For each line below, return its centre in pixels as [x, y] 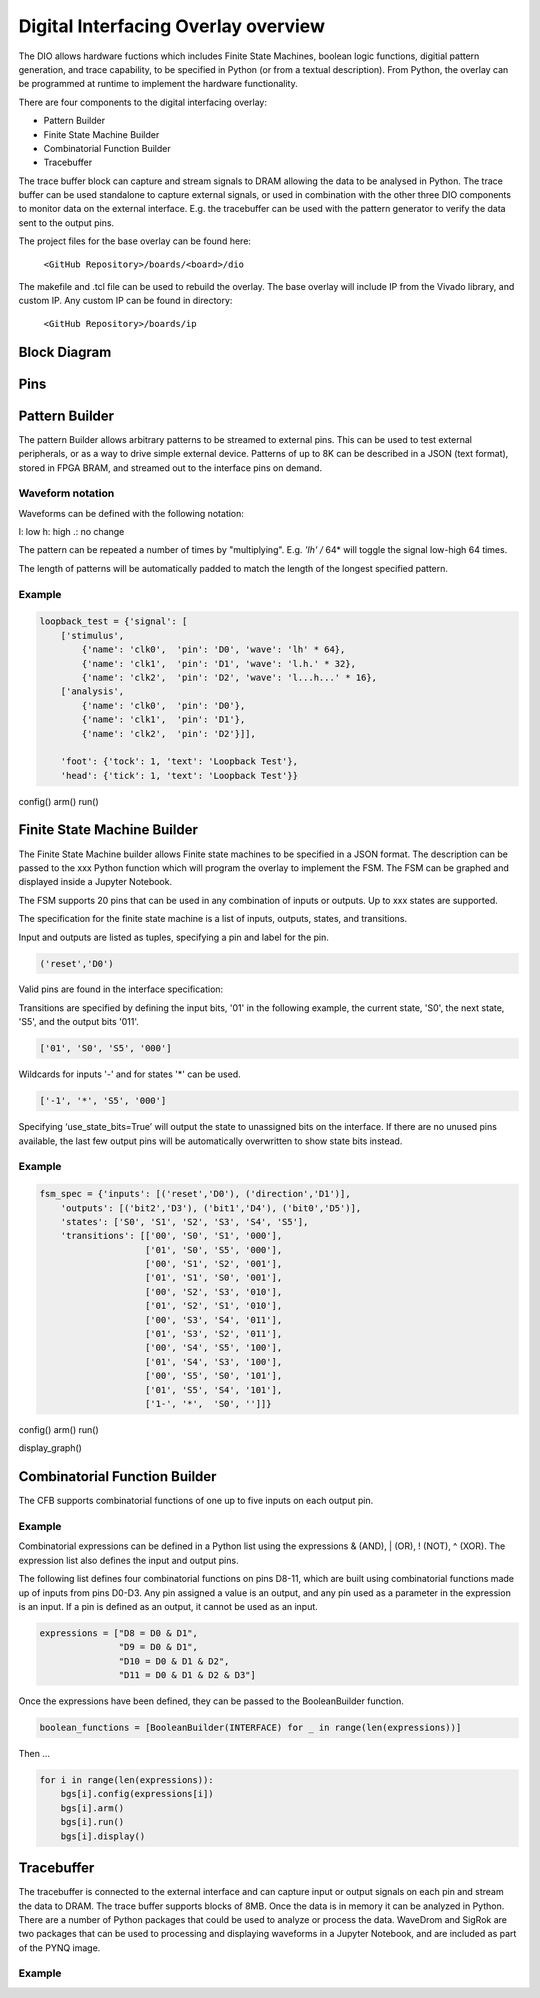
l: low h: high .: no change [71, 532]
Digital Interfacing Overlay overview [171, 26]
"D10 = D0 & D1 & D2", [174, 1661]
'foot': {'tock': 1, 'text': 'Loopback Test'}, [179, 761]
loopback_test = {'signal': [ [113, 621]
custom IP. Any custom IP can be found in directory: [125, 301]
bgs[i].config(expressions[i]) [137, 1794]
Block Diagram [65, 351]
